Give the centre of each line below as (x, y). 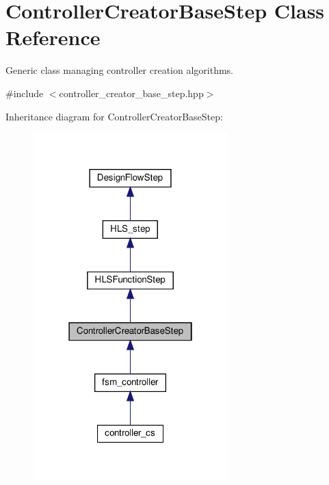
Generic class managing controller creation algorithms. (120, 70)
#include (25, 93)
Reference (53, 37)
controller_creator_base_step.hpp (131, 93)
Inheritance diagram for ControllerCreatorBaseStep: (114, 116)
